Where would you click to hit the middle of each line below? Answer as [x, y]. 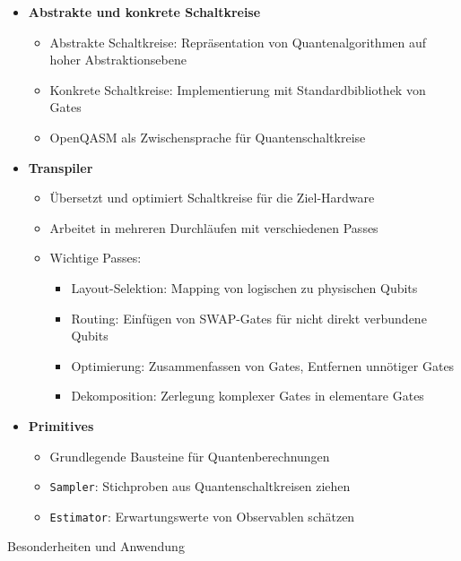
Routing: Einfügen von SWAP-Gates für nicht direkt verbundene [249, 318]
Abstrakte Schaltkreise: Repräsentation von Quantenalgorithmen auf [238, 42]
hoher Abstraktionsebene [118, 60]
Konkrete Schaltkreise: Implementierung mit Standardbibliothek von [238, 89]
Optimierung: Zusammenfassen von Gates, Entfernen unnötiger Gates [263, 365]
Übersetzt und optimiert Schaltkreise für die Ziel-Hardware [212, 198]
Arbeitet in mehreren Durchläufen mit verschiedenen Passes [214, 227]
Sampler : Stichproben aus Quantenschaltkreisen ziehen [200, 486]
